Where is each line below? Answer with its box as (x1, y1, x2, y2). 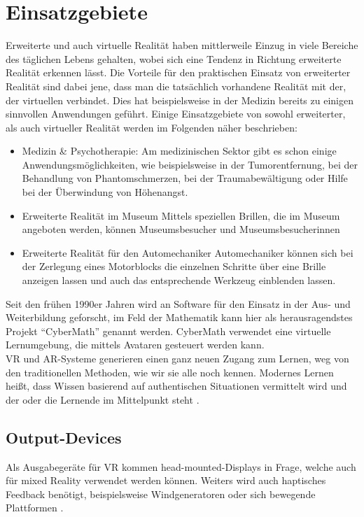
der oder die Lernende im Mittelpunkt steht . (6, 392, 199, 406)
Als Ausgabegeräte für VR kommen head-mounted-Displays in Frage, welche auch (6, 459, 356, 474)
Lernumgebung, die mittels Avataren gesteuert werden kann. (6, 337, 265, 352)
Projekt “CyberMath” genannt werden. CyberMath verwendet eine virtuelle (6, 323, 331, 338)
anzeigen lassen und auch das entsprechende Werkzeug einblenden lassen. (22, 273, 336, 288)
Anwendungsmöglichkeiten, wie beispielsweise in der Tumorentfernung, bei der (22, 157, 358, 171)
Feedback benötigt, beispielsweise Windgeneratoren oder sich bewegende (6, 486, 316, 501)
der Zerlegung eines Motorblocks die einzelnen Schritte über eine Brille (22, 259, 326, 274)
